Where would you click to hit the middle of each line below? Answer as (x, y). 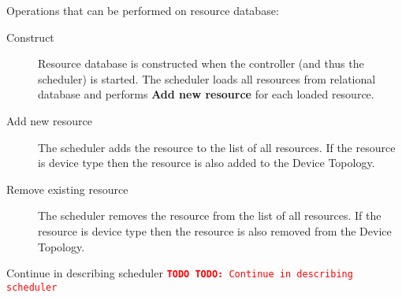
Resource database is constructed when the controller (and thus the (201, 63)
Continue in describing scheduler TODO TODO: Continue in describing (180, 273)
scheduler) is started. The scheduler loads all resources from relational (207, 78)
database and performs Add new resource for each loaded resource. (206, 94)
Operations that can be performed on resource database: (143, 10)
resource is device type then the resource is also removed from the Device (215, 230)
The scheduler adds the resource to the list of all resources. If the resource (217, 147)
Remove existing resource (67, 189)
